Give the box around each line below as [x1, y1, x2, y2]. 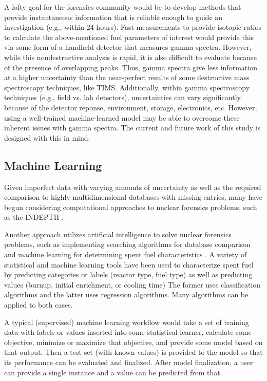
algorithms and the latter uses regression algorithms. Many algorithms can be [4, 289, 249, 300]
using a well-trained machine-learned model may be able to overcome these [4, 112, 240, 123]
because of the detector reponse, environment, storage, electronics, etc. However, [4, 102, 257, 112]
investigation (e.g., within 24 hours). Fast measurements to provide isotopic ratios [4, 22, 262, 32]
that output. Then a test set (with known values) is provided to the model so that [4, 347, 263, 357]
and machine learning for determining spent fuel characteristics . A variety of [4, 249, 247, 260]
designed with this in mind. [4, 132, 90, 143]
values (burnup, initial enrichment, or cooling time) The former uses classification [4, 279, 261, 290]
